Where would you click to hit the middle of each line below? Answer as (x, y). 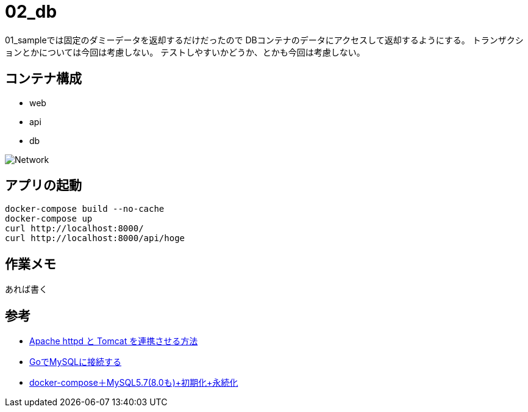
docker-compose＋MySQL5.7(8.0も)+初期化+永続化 (134, 383)
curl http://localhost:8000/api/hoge (95, 238)
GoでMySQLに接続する (76, 362)
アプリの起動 (43, 186)
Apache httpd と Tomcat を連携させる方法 (114, 341)
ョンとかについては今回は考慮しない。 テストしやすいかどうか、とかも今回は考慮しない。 (185, 52)
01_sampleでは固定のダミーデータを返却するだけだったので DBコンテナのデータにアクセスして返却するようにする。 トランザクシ (264, 40)
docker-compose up (49, 219)
